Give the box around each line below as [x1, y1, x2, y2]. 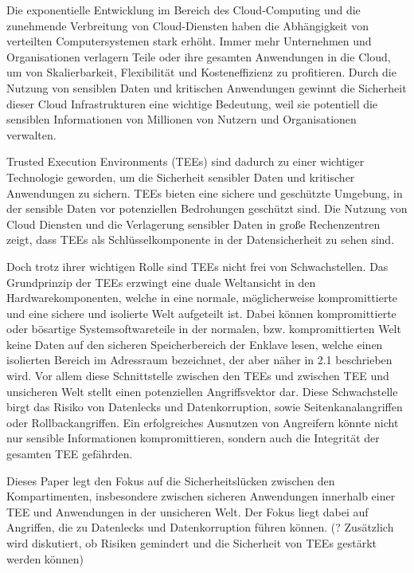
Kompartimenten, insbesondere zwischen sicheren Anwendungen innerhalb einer [6, 488, 396, 504]
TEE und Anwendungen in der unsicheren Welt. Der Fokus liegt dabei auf [6, 503, 369, 520]
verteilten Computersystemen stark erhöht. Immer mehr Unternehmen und [6, 33, 372, 49]
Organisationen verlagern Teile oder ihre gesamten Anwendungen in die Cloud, [6, 48, 391, 65]
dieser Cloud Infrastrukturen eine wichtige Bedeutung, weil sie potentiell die [6, 95, 378, 112]
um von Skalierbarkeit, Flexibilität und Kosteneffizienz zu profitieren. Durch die [6, 64, 396, 80]
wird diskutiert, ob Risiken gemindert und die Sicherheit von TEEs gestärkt [6, 535, 377, 551]
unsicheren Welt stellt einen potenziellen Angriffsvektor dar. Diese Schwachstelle [6, 383, 398, 399]
